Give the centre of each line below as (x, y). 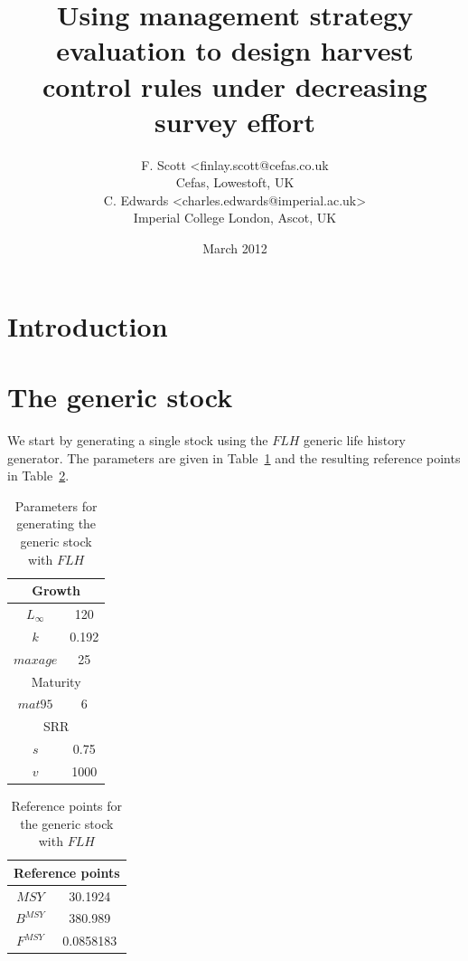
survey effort (235, 121)
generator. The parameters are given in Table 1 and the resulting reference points (234, 457)
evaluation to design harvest (235, 50)
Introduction (88, 325)
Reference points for (67, 805)
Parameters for (56, 505)
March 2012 (235, 248)
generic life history (355, 439)
